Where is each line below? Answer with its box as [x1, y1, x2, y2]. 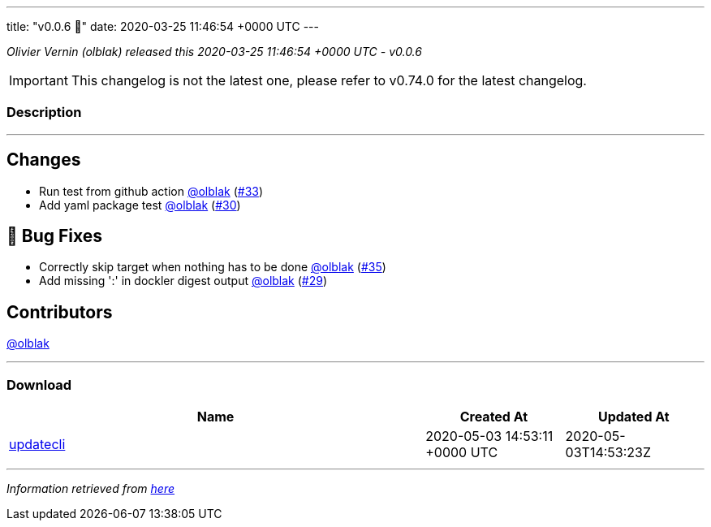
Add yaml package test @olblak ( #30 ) [39, 197, 241, 212]
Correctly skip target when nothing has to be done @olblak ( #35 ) [39, 260, 386, 274]
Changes [6, 149, 81, 171]
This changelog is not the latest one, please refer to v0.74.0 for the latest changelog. [71, 72, 587, 89]
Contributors [6, 301, 113, 322]
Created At [459, 408, 528, 425]
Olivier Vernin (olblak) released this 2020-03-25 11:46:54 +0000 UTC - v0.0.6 [6, 45, 422, 58]
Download [6, 376, 72, 393]
